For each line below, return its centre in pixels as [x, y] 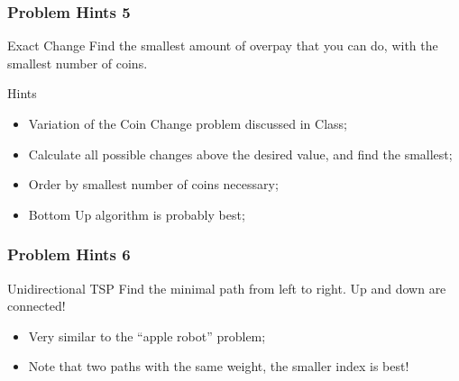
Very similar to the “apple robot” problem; [147, 336]
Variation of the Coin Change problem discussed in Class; [188, 123]
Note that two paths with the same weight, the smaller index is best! [219, 366]
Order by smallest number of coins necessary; [153, 184]
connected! [37, 306]
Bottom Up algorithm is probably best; [137, 214]
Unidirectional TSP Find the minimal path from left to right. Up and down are [227, 288]
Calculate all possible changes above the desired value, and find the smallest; [240, 154]
